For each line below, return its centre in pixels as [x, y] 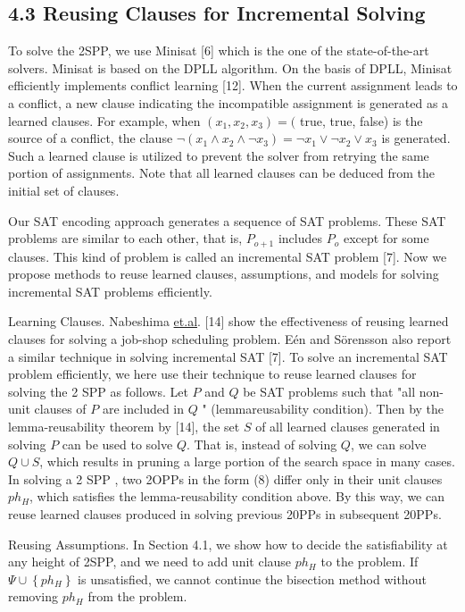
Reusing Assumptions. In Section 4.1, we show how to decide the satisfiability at [228, 544]
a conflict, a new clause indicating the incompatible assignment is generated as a [228, 102]
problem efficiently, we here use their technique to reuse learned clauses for [212, 374]
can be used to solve [117, 444]
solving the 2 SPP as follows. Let [98, 391]
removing [33, 596]
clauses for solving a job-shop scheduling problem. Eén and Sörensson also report [230, 338]
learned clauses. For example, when [104, 120]
